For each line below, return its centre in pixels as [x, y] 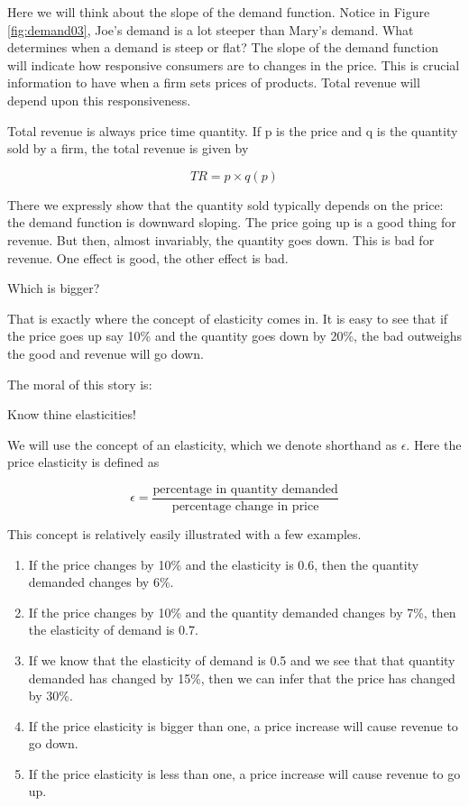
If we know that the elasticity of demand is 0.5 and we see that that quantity [242, 659]
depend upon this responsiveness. [99, 100]
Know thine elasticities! [72, 414]
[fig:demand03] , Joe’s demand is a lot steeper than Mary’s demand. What [211, 29]
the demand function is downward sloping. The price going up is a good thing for [232, 222]
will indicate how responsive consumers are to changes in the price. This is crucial [234, 64]
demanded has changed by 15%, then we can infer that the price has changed [242, 678]
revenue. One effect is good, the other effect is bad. [148, 257]
